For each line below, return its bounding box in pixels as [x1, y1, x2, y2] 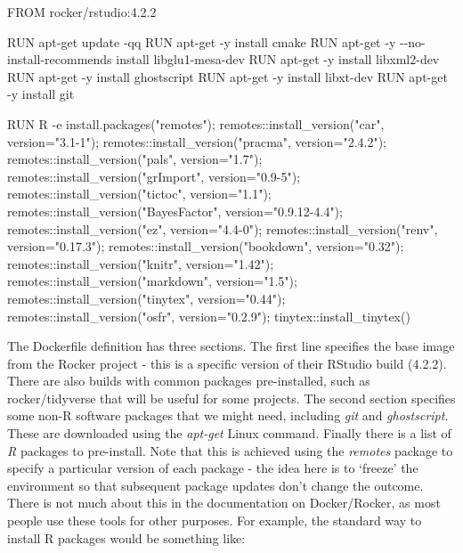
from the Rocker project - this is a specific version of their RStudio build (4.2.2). [7, 354, 447, 372]
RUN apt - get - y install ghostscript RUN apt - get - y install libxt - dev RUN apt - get [7, 67, 448, 85]
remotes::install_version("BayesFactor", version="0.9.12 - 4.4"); [7, 201, 343, 220]
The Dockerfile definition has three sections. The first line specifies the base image [7, 337, 455, 355]
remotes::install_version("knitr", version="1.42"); [7, 254, 274, 272]
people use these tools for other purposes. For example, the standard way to [7, 511, 422, 530]
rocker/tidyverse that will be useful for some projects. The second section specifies [7, 388, 456, 407]
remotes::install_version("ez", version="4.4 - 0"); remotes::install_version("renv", [7, 219, 438, 238]
